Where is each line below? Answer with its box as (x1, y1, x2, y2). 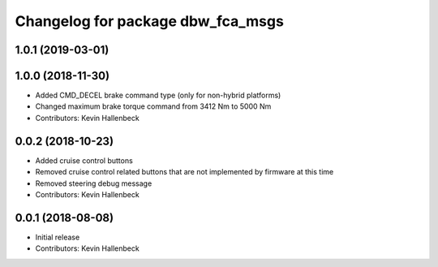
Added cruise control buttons (35, 155, 133, 166)
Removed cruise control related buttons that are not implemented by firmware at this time (35, 167, 334, 177)
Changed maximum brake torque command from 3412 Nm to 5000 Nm (35, 101, 272, 111)
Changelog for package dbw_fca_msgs (15, 12, 284, 30)
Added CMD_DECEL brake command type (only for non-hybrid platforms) (35, 90, 281, 101)
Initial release (35, 232, 80, 242)
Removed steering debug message (35, 179, 152, 188)
